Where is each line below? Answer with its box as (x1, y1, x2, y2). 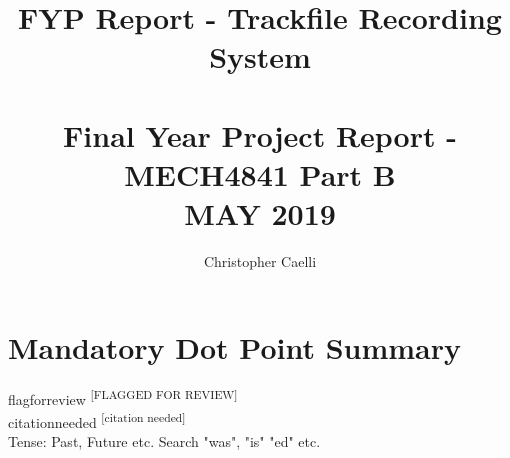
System (209, 36, 311, 77)
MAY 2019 (184, 193, 336, 234)
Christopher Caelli (203, 251, 317, 272)
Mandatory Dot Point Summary (8, 326, 462, 367)
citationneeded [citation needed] (8, 408, 186, 432)
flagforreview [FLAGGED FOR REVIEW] (8, 385, 238, 409)
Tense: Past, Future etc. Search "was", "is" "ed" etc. (8, 431, 321, 452)
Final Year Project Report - (63, 114, 457, 155)
